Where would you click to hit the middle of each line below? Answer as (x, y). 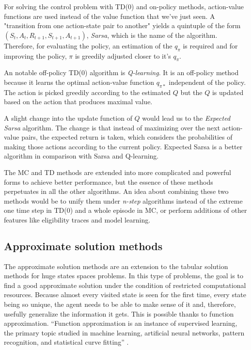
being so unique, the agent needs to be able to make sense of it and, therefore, (120, 304)
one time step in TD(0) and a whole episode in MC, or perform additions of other (125, 210)
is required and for (210, 45)
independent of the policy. (207, 82)
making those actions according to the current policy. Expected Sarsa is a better (123, 146)
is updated (228, 92)
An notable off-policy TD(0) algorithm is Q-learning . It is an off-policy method (121, 72)
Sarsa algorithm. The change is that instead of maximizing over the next (112, 127)
